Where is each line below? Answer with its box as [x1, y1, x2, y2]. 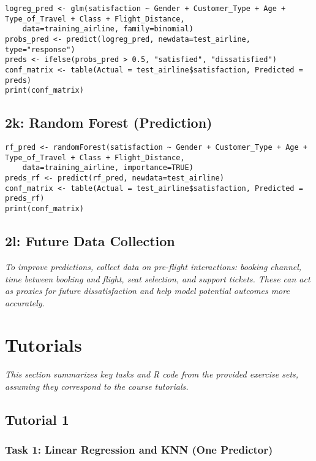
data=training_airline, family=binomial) [22, 25, 194, 34]
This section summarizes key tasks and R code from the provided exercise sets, [5, 368, 299, 381]
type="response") [5, 45, 75, 54]
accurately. [5, 296, 45, 309]
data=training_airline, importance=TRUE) [22, 163, 194, 172]
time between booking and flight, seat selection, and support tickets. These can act [5, 272, 310, 285]
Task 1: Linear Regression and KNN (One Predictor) [5, 442, 273, 457]
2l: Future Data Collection [5, 231, 175, 250]
